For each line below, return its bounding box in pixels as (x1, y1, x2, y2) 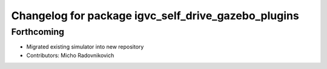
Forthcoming (11, 26, 65, 37)
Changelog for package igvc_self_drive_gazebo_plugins (11, 9, 299, 22)
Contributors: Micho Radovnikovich (26, 52, 114, 59)
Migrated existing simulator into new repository (26, 43, 144, 50)
